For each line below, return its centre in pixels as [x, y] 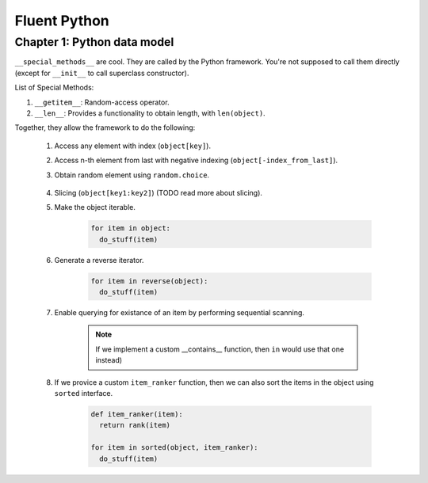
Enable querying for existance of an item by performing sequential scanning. [180, 313]
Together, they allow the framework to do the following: [105, 127]
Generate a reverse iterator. [99, 260]
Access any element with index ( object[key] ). [133, 146]
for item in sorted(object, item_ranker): [174, 448]
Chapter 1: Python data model [94, 42]
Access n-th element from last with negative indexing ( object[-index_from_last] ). [196, 160]
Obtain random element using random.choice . [132, 175]
